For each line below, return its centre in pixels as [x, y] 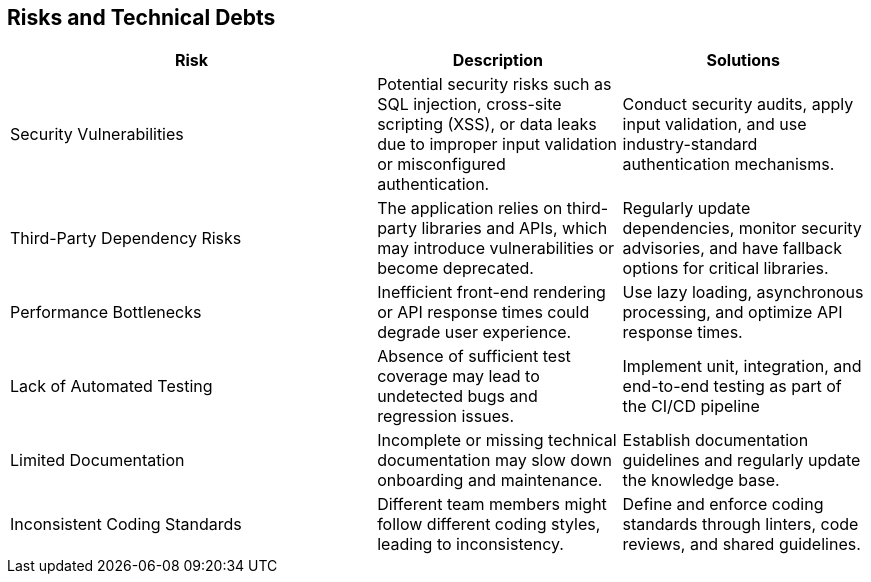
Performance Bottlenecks [106, 312]
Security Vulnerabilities [97, 134]
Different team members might [492, 504]
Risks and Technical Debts [141, 17]
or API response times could [483, 312]
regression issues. [446, 416]
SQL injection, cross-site [469, 104]
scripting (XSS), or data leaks [487, 124]
